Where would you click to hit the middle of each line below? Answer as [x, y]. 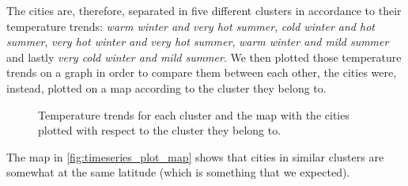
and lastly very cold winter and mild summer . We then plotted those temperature [204, 57]
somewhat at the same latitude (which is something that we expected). [178, 172]
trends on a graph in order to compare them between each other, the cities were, [202, 72]
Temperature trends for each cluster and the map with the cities [194, 114]
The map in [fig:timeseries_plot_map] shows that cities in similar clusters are [195, 156]
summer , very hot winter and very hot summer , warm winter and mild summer [198, 42]
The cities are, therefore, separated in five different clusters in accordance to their [204, 10]
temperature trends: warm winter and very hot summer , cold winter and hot [191, 26]
